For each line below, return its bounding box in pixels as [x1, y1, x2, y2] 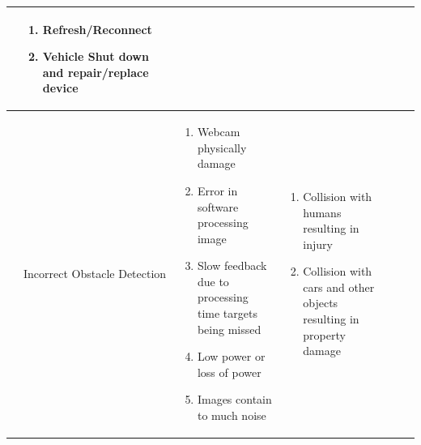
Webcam [197, 123, 240, 140]
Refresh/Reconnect [42, 20, 152, 37]
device [42, 79, 79, 96]
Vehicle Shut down [42, 48, 149, 65]
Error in [197, 182, 238, 199]
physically [197, 139, 247, 156]
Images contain [197, 391, 272, 408]
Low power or [197, 348, 266, 365]
